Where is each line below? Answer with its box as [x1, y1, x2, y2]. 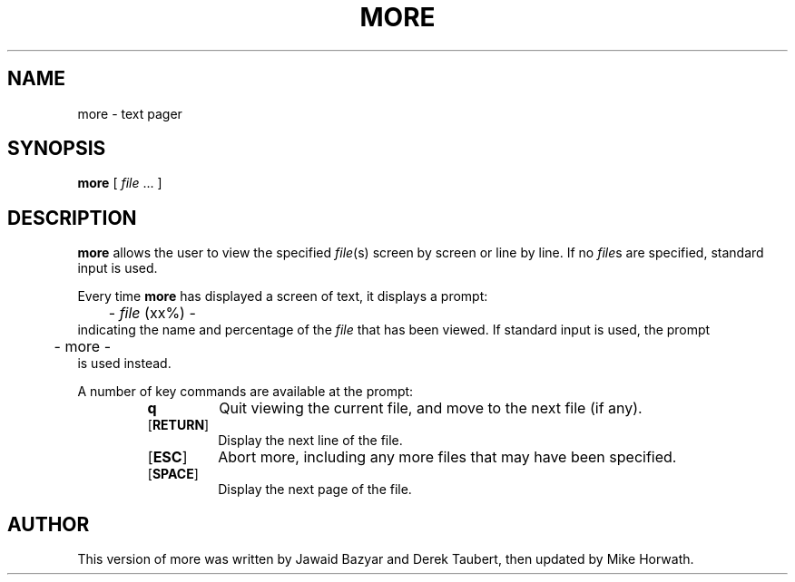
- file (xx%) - [108, 304, 196, 323]
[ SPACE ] [147, 466, 199, 482]
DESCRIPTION [7, 206, 137, 229]
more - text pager [77, 105, 182, 121]
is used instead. [77, 355, 172, 372]
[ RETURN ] [147, 417, 210, 433]
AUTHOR [7, 512, 90, 536]
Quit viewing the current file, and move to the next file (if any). [219, 399, 643, 418]
